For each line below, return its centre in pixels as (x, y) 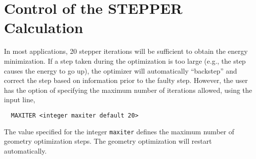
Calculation (44, 27)
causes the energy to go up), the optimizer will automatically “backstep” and (121, 70)
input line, (20, 99)
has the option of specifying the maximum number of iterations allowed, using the (128, 90)
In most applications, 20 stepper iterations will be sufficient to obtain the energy (126, 51)
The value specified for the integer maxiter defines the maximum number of (119, 131)
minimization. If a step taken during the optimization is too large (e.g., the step (125, 60)
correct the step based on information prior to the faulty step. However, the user (126, 80)
